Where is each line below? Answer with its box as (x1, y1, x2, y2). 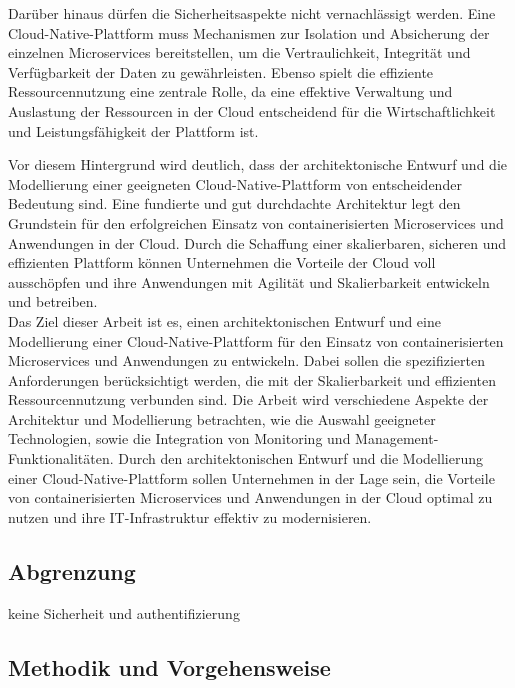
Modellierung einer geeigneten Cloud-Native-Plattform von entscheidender (8, 173, 462, 194)
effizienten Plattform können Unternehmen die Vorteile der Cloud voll (8, 252, 436, 273)
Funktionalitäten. (8, 448, 114, 469)
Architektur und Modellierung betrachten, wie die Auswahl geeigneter (8, 408, 436, 429)
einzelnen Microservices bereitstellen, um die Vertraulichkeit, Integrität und (8, 42, 471, 63)
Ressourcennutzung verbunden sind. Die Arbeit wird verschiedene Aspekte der (8, 389, 489, 410)
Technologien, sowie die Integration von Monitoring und (8, 428, 351, 449)
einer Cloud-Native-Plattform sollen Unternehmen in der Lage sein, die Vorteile (8, 467, 495, 488)
